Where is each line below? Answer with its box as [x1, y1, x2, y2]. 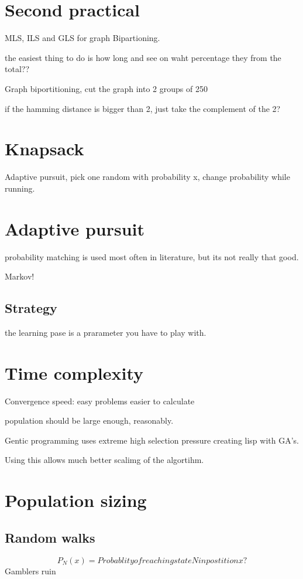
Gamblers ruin [5, 564, 56, 577]
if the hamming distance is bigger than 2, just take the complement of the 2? [5, 102, 281, 114]
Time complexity [5, 360, 143, 384]
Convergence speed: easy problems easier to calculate [5, 394, 195, 407]
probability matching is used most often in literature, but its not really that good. [5, 250, 299, 263]
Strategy [5, 299, 57, 317]
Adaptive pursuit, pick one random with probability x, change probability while [5, 171, 290, 183]
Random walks [5, 528, 95, 546]
